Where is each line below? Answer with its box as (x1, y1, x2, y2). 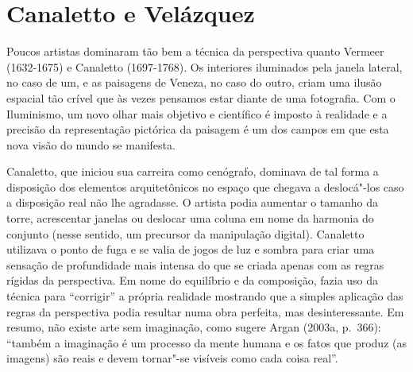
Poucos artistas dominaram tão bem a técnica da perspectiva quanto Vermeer (6, 43, 384, 60)
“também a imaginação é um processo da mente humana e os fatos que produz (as (6, 334, 407, 351)
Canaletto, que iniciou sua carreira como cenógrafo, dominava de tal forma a (6, 163, 379, 180)
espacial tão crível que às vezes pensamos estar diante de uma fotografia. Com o (6, 89, 396, 106)
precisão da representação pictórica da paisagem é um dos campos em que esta (6, 121, 389, 138)
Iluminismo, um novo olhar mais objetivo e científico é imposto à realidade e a (6, 105, 388, 122)
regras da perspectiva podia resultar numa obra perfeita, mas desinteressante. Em (6, 303, 404, 320)
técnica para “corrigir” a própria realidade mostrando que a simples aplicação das (6, 288, 403, 304)
